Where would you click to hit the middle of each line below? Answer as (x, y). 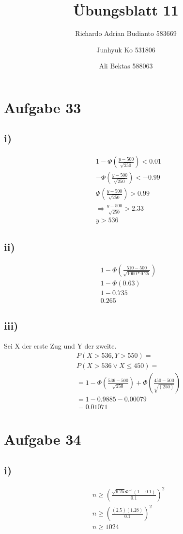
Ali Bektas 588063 (126, 66)
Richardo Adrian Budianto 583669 (126, 33)
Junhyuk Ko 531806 (126, 49)
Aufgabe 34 (43, 439)
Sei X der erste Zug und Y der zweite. (60, 346)
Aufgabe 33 (43, 107)
